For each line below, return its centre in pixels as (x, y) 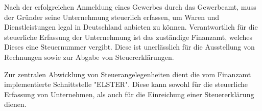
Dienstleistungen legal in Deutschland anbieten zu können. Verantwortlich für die (131, 27)
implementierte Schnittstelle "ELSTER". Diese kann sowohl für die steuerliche (126, 84)
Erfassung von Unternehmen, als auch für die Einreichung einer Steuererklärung (129, 94)
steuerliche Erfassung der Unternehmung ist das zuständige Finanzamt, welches (128, 37)
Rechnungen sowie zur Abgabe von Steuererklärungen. (89, 57)
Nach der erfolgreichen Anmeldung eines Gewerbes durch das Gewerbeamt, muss (130, 7)
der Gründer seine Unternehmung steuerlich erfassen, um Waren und (112, 17)
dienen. (15, 104)
